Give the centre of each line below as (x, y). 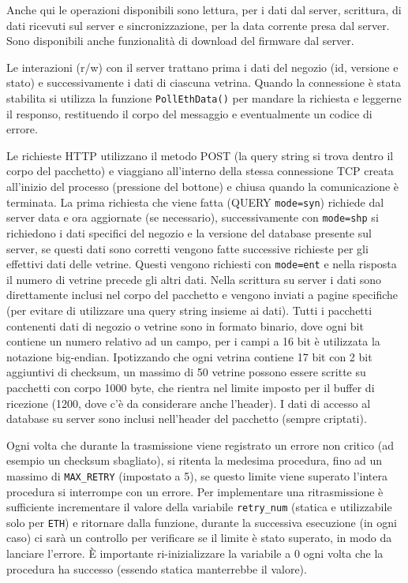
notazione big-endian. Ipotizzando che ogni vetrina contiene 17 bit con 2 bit (189, 356)
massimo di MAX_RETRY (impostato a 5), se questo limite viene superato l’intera (197, 475)
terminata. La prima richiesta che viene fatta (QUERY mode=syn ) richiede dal (195, 202)
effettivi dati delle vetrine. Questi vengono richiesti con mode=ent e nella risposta (202, 264)
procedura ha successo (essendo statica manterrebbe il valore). (157, 568)
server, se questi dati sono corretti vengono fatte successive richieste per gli (187, 248)
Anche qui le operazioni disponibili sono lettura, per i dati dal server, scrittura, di (204, 9)
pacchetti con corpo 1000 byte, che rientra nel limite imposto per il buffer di (191, 387)
